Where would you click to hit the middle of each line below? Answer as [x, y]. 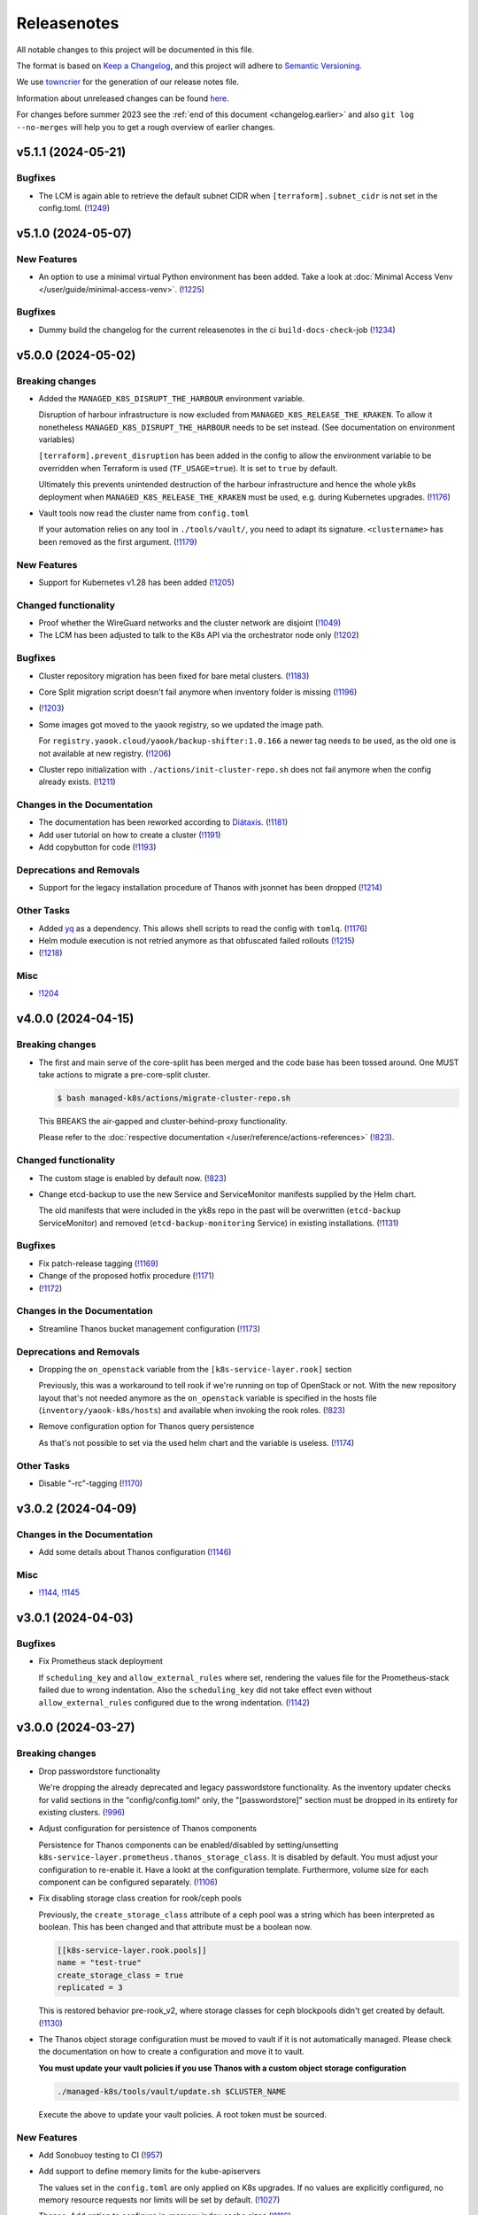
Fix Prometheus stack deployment [101, 1661]
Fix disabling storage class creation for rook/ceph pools [140, 1898]
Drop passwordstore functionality [100, 1771]
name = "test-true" [99, 1963]
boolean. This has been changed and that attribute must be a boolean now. [175, 1927]
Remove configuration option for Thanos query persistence [146, 1426]
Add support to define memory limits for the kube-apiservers [150, 2172]
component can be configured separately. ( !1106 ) [128, 1882]
